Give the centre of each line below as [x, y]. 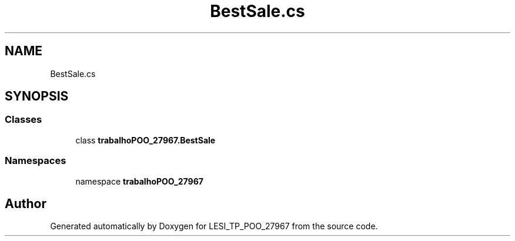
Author [26, 203]
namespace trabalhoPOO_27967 [139, 181]
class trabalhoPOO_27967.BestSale [146, 140]
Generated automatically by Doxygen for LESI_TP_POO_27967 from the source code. [214, 226]
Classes [24, 120]
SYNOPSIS [37, 96]
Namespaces [36, 161]
